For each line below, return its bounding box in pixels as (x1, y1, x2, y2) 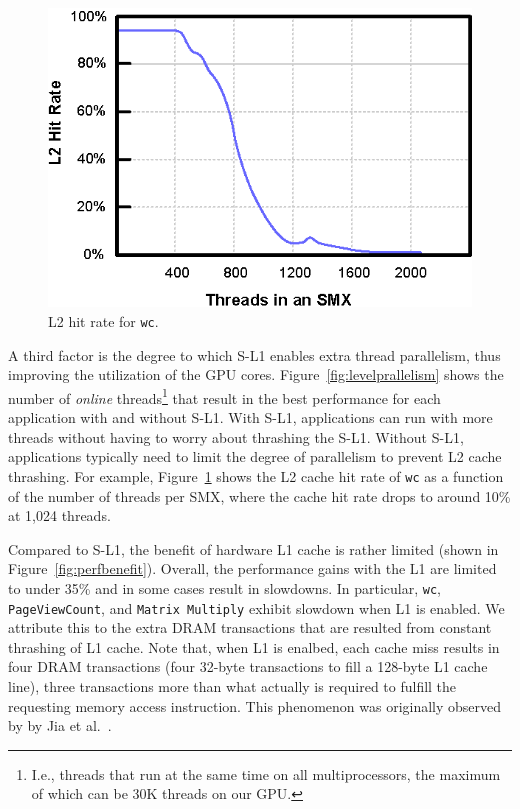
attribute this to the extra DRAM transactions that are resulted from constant (8, 617, 492, 638)
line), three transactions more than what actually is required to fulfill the (8, 675, 457, 696)
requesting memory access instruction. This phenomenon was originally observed (8, 695, 502, 716)
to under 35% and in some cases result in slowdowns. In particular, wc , (8, 577, 441, 598)
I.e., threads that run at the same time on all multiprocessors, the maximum (31, 763, 501, 784)
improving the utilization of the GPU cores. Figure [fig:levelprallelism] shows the (8, 364, 504, 385)
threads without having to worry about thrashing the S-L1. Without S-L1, (8, 426, 464, 447)
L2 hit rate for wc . (48, 310, 159, 331)
